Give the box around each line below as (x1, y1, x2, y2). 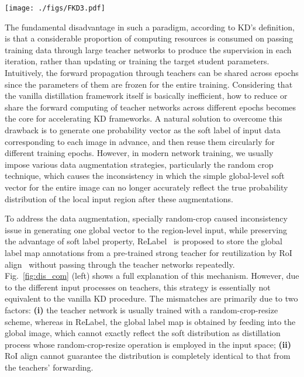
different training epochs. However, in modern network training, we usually (5, 147, 274, 159)
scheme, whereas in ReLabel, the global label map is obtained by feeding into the (5, 315, 296, 327)
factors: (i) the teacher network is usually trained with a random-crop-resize (5, 303, 278, 316)
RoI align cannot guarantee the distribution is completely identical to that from (5, 350, 291, 362)
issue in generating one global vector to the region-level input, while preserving (5, 223, 288, 236)
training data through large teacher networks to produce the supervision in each (5, 43, 292, 56)
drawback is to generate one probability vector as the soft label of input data (5, 124, 281, 136)
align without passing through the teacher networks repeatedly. (5, 258, 235, 270)
